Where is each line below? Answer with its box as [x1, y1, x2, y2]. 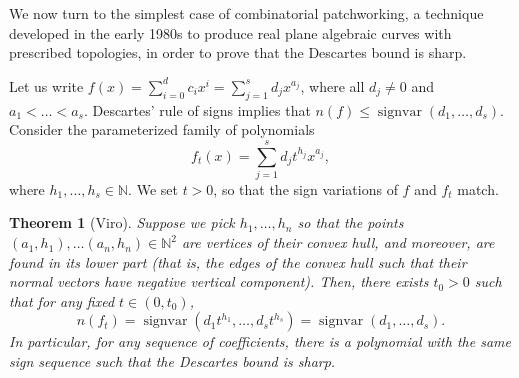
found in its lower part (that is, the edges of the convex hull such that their [9, 251, 467, 272]
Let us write [9, 75, 84, 96]
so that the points [297, 212, 404, 233]
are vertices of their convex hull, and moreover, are [181, 232, 495, 253]
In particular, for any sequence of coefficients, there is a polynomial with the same [9, 331, 511, 352]
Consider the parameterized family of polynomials [9, 119, 315, 140]
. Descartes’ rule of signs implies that [83, 99, 311, 120]
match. [457, 178, 499, 199]
